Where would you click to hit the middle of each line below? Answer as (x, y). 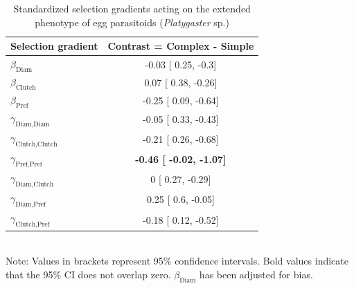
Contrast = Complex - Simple (181, 46)
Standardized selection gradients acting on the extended (132, 8)
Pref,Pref (29, 165)
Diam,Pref (31, 205)
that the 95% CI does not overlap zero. (88, 274)
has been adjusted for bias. (256, 274)
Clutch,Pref (33, 225)
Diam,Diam (33, 124)
